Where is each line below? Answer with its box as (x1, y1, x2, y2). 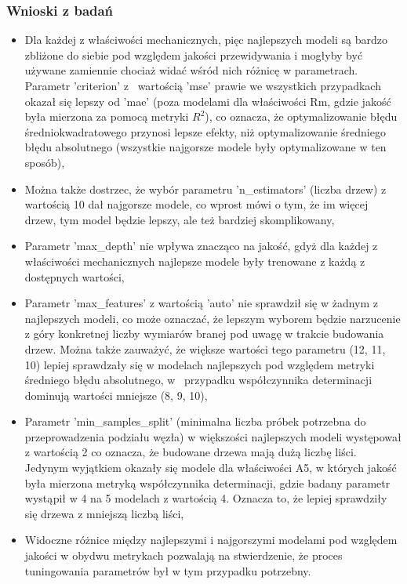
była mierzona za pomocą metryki (24, 108, 189, 125)
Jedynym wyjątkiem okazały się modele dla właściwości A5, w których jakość (24, 459, 397, 476)
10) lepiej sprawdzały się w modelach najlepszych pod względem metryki (24, 356, 375, 372)
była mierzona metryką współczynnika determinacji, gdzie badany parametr (24, 474, 391, 491)
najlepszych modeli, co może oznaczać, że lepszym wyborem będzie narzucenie (24, 310, 401, 326)
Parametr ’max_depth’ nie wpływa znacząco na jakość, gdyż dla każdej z (24, 238, 378, 254)
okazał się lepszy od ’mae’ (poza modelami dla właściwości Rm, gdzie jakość (24, 92, 391, 109)
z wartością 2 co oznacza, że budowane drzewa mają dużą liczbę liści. (24, 444, 357, 460)
